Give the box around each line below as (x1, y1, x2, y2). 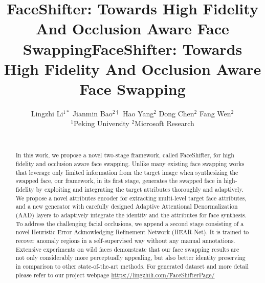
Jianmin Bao (72, 108, 113, 118)
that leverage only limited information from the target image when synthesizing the (15, 168, 238, 176)
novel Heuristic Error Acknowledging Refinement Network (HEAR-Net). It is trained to (15, 228, 249, 236)
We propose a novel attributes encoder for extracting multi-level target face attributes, (15, 193, 247, 202)
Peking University (73, 118, 129, 129)
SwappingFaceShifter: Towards (23, 38, 242, 59)
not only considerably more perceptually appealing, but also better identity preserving (15, 253, 246, 262)
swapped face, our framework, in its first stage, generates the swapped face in (15, 176, 222, 185)
